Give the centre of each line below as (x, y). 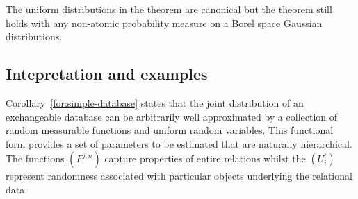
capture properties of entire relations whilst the (205, 158)
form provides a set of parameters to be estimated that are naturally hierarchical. (179, 143)
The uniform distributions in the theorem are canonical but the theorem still (169, 9)
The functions (35, 158)
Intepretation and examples (107, 74)
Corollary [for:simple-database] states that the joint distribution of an (155, 102)
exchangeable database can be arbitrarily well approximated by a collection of (172, 116)
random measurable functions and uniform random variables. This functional (170, 130)
